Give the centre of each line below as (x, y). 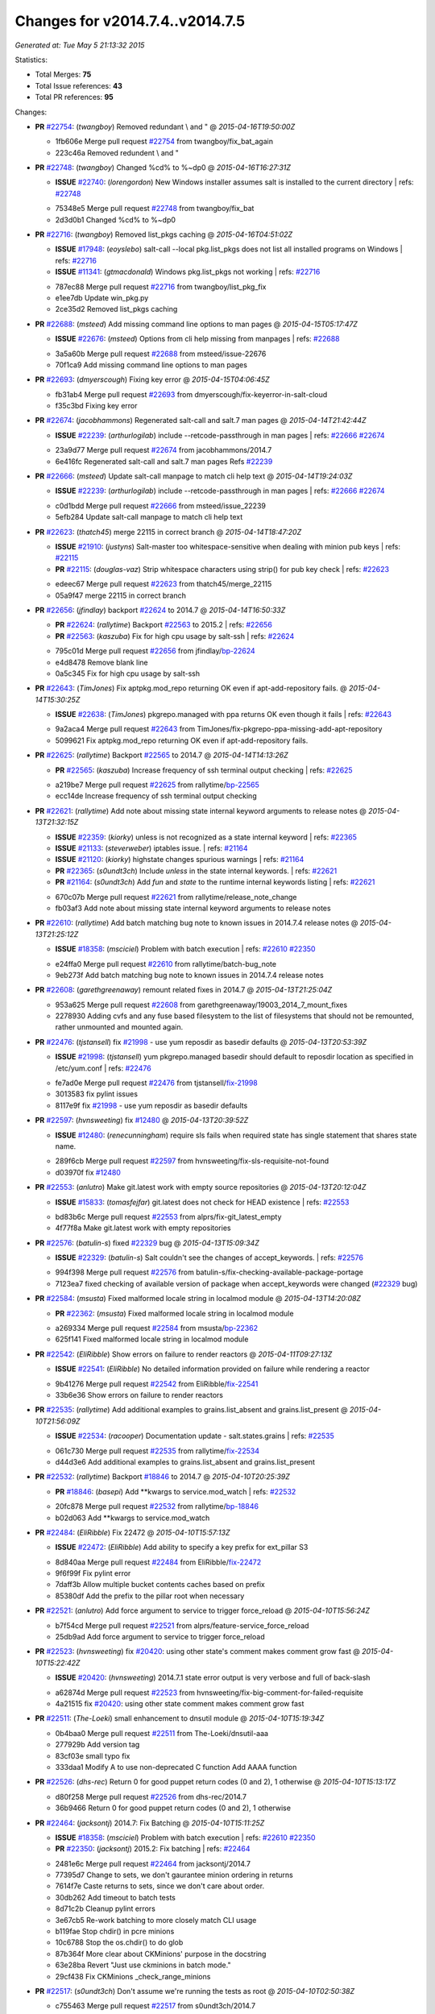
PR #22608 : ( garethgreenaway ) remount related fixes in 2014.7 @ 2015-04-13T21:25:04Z (184, 990)
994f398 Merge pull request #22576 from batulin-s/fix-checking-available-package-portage (209, 1272)
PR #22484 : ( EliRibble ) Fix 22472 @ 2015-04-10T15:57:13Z (133, 1532)
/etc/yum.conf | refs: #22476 (104, 1068)
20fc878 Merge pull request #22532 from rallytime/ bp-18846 (157, 1506)
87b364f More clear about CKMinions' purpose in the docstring (161, 1954)
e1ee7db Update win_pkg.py (102, 297)
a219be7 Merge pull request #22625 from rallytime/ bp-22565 (157, 785)
